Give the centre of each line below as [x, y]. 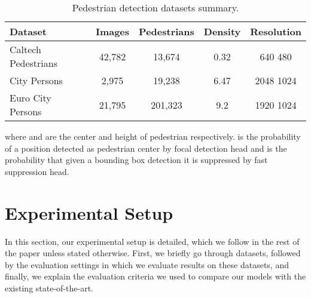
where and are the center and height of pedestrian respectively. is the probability [153, 136]
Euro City [31, 98]
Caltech [25, 49]
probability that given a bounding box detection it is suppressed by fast [136, 160]
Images [112, 31]
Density [222, 31]
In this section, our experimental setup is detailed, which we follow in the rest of [152, 241]
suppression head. [37, 171]
